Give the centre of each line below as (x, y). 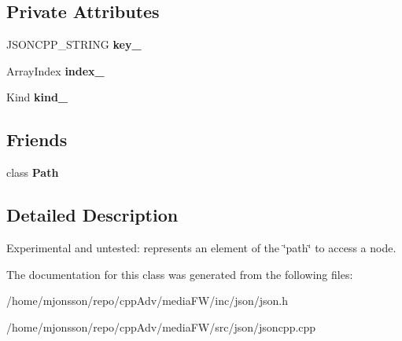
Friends (37, 139)
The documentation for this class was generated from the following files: (180, 274)
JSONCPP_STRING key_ (74, 44)
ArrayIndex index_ (55, 70)
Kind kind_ (37, 97)
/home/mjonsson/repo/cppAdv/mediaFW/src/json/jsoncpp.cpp (161, 326)
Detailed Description (92, 215)
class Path (33, 172)
